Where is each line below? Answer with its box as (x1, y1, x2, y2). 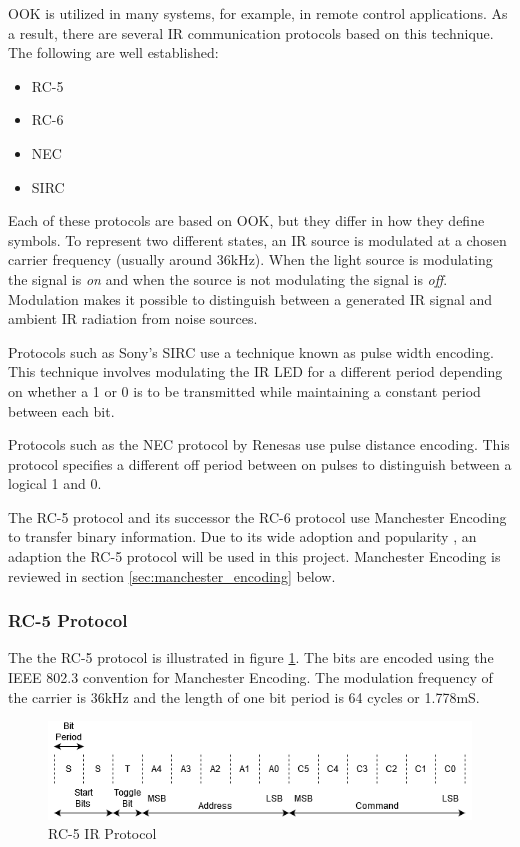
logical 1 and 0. (8, 473, 102, 494)
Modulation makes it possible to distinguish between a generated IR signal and (8, 288, 493, 309)
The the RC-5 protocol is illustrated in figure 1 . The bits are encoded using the (8, 647, 494, 668)
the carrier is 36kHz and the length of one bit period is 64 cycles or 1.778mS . (8, 686, 480, 707)
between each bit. (8, 400, 115, 421)
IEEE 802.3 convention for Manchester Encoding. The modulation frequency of (8, 667, 493, 688)
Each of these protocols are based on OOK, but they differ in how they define (8, 210, 485, 231)
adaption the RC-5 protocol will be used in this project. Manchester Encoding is (8, 546, 501, 567)
